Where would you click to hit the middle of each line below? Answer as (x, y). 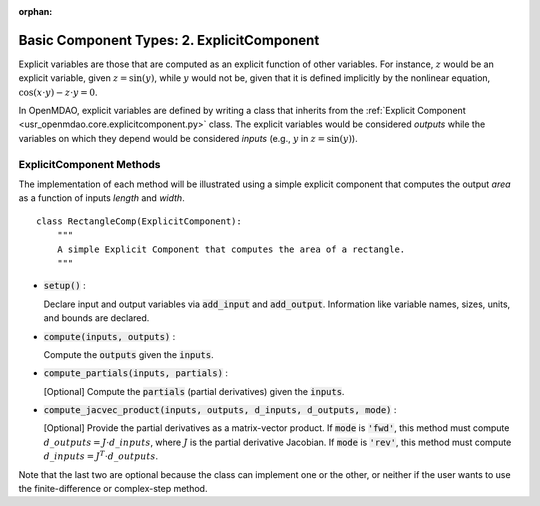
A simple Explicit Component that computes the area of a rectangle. (231, 249)
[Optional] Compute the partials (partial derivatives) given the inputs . (194, 391)
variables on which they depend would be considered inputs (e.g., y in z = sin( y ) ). (188, 138)
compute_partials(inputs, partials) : (136, 373)
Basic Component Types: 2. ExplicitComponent (169, 40)
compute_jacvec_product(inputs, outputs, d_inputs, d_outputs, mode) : (220, 410)
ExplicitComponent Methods (89, 164)
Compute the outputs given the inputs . (128, 354)
